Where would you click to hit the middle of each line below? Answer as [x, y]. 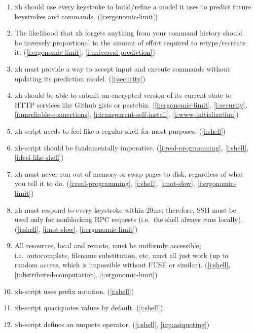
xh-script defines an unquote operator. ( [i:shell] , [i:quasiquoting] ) [112, 324]
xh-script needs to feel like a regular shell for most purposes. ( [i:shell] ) [120, 130]
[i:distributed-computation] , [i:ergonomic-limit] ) [86, 275]
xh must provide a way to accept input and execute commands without [122, 68]
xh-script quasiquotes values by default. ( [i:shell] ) [89, 308]
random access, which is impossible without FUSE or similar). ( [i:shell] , [123, 265]
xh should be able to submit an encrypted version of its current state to [123, 95]
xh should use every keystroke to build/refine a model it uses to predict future [133, 6]
